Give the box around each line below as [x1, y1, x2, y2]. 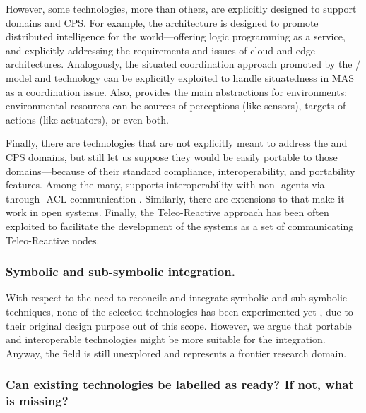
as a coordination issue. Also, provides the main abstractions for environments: [6, 84, 348, 99]
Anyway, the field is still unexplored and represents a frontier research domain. [6, 345, 347, 360]
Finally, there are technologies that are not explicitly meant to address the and [6, 136, 348, 150]
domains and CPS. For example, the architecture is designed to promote [6, 15, 319, 30]
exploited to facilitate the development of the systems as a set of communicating [6, 218, 354, 233]
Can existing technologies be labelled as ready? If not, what [6, 376, 354, 393]
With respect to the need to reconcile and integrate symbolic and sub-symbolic [6, 290, 348, 305]
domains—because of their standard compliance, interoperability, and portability [6, 163, 355, 178]
